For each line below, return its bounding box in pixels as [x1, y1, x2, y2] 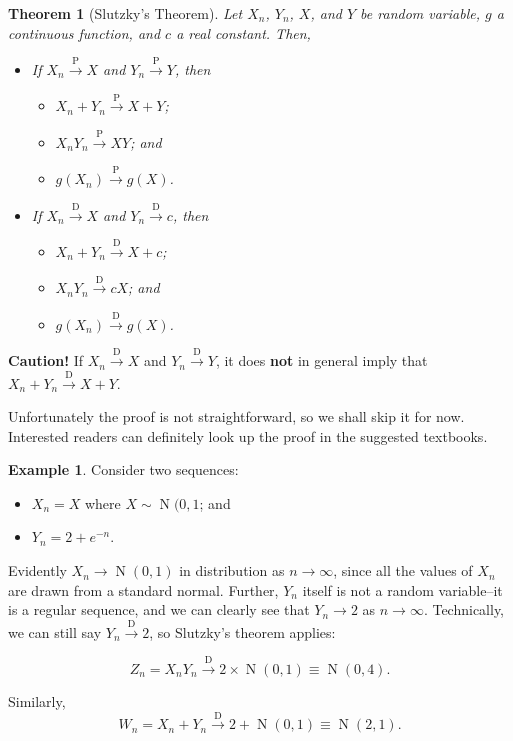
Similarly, [8, 691, 66, 712]
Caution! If [8, 350, 84, 371]
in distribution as [179, 560, 285, 581]
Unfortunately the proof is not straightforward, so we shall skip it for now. [8, 406, 465, 427]
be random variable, [360, 3, 480, 23]
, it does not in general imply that [215, 350, 428, 371]
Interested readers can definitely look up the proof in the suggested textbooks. [8, 425, 488, 446]
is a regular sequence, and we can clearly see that [8, 599, 310, 620]
